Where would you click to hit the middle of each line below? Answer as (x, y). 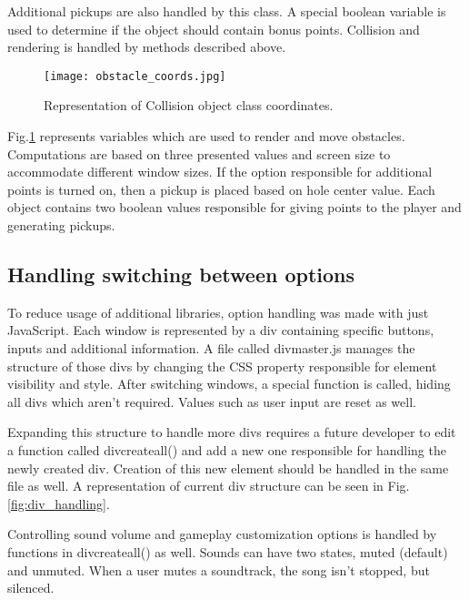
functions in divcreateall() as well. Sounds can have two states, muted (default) (228, 551)
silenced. (31, 588)
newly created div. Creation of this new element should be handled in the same (228, 468)
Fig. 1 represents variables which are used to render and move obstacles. (206, 136)
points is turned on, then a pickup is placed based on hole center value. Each (221, 189)
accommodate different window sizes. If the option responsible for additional (220, 172)
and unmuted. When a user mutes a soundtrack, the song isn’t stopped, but (219, 569)
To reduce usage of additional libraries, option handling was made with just (218, 312)
